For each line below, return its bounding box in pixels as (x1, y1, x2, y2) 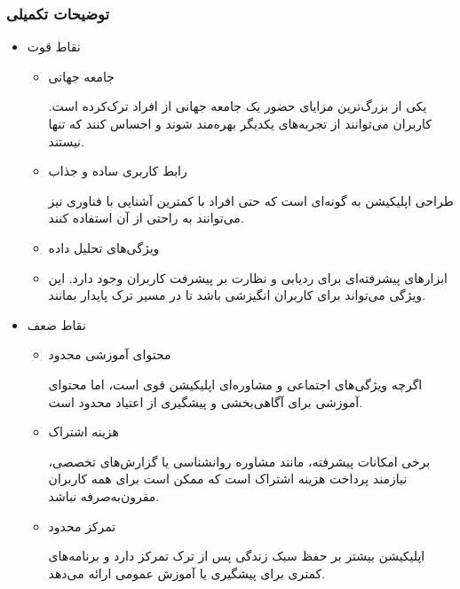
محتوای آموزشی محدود (48, 345, 171, 364)
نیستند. (48, 131, 84, 150)
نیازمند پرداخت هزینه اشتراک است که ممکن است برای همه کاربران (48, 469, 408, 488)
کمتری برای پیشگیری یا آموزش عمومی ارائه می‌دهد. (48, 563, 326, 582)
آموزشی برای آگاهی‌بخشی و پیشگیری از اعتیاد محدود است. (48, 392, 363, 411)
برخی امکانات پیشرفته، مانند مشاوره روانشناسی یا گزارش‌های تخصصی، (48, 452, 431, 470)
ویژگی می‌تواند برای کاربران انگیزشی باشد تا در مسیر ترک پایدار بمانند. (48, 286, 426, 304)
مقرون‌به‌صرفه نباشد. (48, 486, 160, 505)
